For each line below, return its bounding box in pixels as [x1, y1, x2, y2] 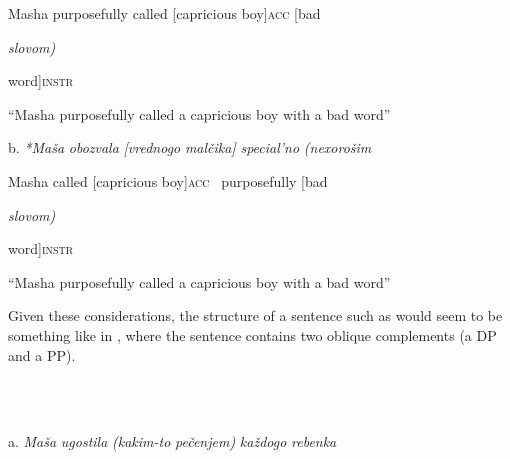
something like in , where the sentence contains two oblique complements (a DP [8, 324, 497, 345]
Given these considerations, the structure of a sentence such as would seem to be [8, 305, 503, 326]
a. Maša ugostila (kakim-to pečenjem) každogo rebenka [8, 431, 337, 452]
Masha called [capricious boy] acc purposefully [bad [8, 170, 328, 191]
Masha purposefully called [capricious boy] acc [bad [8, 3, 321, 23]
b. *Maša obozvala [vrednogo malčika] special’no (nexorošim [8, 137, 372, 158]
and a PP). [8, 344, 76, 365]
